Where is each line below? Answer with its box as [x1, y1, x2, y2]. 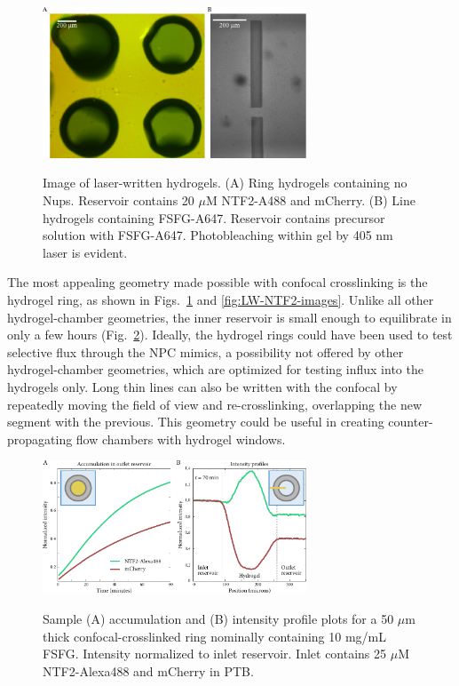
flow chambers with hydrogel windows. [75, 429, 286, 448]
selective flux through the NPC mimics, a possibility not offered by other [7, 342, 404, 361]
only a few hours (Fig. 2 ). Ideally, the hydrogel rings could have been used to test [7, 325, 453, 344]
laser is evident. [43, 243, 128, 261]
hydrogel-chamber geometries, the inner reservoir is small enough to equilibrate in [7, 307, 452, 326]
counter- [388, 412, 433, 431]
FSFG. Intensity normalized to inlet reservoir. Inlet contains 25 [43, 644, 387, 663]
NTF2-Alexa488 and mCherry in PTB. [43, 661, 254, 680]
